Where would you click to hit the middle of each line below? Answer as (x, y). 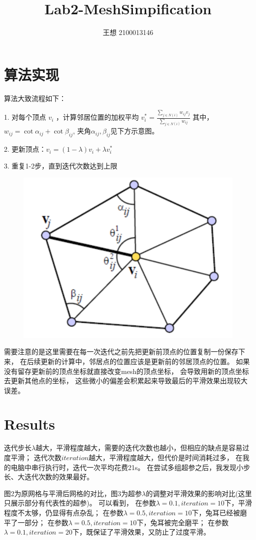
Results (30, 424)
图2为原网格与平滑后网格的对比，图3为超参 (73, 493)
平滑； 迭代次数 (36, 457)
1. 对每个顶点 (25, 117)
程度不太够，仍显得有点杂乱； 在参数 (64, 512)
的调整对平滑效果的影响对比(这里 (199, 493)
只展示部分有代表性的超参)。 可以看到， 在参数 (80, 503)
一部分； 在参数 (43, 522)
